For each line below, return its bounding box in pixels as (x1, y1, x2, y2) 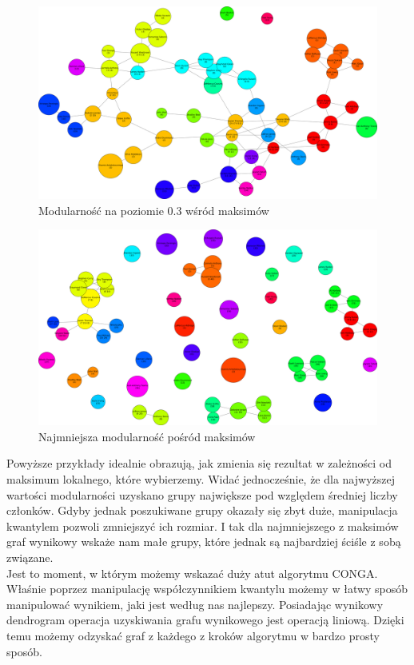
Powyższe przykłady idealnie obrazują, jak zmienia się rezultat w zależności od (6, 455, 392, 472)
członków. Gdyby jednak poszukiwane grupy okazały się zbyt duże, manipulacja (6, 502, 398, 519)
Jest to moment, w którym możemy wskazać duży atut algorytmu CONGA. (6, 564, 378, 581)
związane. (6, 549, 54, 566)
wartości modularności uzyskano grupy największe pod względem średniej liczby (6, 486, 398, 503)
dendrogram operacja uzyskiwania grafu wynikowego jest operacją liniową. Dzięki (6, 611, 404, 628)
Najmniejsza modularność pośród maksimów (38, 428, 256, 444)
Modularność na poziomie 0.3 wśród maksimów (38, 201, 269, 218)
